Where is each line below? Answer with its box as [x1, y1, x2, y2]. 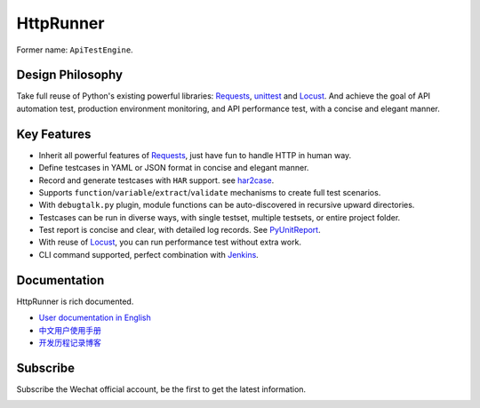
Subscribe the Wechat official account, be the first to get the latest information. [16, 383, 307, 395]
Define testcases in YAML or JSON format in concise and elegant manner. [38, 163, 309, 173]
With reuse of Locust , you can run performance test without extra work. [38, 236, 302, 248]
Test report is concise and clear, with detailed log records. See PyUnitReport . [38, 225, 321, 236]
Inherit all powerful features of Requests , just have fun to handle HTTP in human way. [38, 149, 352, 160]
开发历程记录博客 [38, 337, 101, 348]
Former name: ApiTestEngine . [16, 44, 133, 55]
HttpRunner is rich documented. [16, 296, 134, 307]
